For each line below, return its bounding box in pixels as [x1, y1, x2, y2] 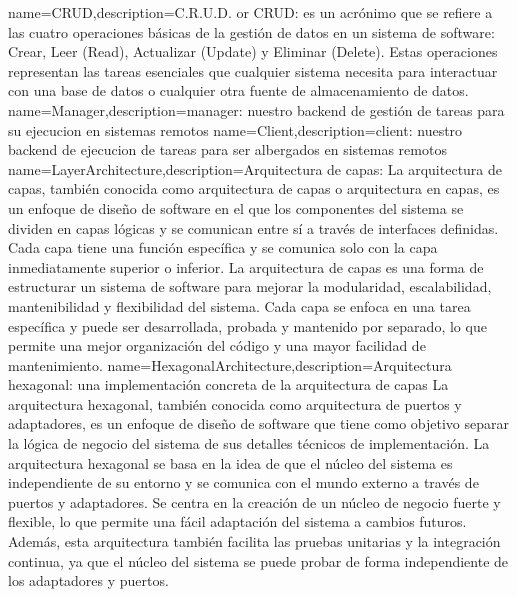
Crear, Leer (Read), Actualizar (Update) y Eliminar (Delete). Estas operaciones [8, 41, 498, 62]
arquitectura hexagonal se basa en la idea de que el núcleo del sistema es [8, 452, 453, 473]
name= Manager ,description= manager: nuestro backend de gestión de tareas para [8, 99, 505, 120]
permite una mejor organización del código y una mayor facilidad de [8, 335, 426, 356]
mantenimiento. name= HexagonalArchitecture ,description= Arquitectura [8, 354, 452, 375]
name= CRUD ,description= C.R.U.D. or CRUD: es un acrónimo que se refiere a [8, 2, 493, 22]
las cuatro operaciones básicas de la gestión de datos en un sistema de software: [8, 21, 495, 42]
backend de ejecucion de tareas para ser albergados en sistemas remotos [8, 139, 447, 160]
